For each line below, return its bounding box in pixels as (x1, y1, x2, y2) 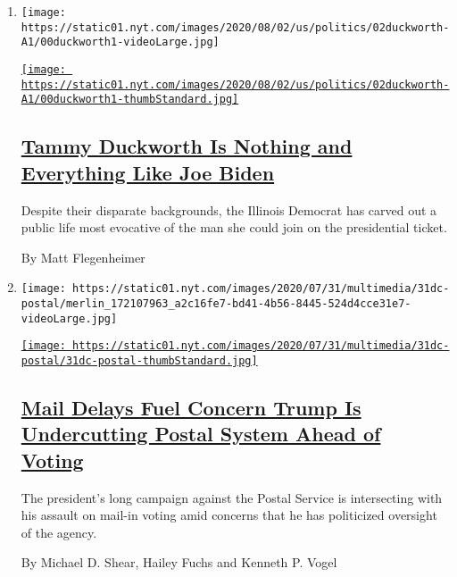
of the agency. (21, 523, 97, 541)
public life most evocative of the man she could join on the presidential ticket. (21, 218, 447, 237)
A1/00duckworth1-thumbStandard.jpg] (21, 93, 239, 106)
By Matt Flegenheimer (21, 247, 145, 266)
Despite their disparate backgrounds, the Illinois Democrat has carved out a (21, 200, 437, 219)
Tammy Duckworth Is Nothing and (21, 132, 353, 160)
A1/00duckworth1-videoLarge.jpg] (21, 36, 220, 49)
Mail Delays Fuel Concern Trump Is (21, 393, 361, 421)
